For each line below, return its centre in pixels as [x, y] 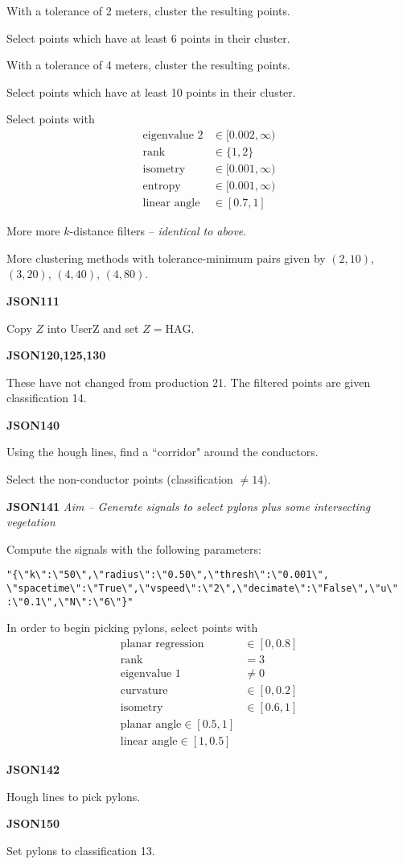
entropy [162, 187]
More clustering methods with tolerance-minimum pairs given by [166, 258]
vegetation [31, 522]
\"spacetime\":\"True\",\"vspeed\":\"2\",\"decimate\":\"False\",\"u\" [202, 589]
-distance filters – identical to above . [158, 231]
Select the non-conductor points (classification [120, 479]
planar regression [162, 644]
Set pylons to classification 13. [81, 850]
